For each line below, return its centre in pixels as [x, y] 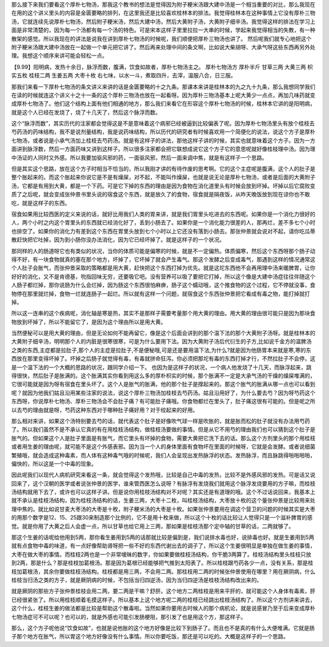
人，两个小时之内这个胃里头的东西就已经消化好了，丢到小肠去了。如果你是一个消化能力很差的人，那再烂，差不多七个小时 [163, 223]
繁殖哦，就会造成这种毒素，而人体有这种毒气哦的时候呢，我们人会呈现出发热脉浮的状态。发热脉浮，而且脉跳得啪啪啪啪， [163, 455]
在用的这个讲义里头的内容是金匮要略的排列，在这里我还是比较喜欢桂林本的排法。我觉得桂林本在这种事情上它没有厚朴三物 [163, 13]
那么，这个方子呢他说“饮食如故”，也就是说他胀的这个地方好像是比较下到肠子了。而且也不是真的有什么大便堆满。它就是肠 [163, 627]
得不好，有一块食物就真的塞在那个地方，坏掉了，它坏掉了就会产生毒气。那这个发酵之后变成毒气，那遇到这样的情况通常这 [163, 259]
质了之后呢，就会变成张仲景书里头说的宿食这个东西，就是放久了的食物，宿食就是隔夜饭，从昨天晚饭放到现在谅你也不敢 [161, 195]
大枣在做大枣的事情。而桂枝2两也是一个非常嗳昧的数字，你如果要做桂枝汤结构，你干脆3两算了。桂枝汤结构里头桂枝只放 [161, 554]
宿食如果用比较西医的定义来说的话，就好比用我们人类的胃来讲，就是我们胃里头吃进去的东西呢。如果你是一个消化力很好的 [163, 214]
